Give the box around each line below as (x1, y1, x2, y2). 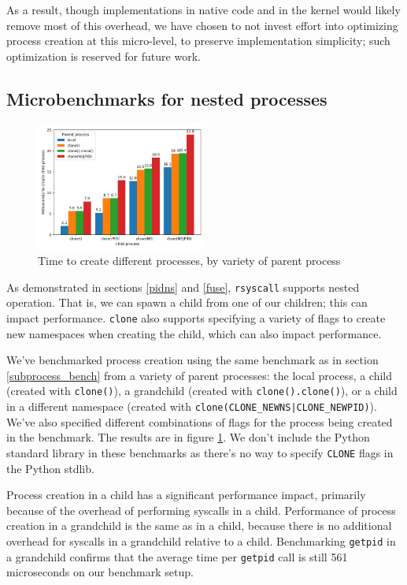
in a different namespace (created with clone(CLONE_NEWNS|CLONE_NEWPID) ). (6, 398, 377, 415)
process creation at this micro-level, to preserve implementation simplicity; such (6, 32, 390, 49)
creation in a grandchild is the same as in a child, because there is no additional (6, 517, 392, 534)
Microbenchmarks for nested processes (6, 86, 327, 110)
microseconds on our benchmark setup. (6, 564, 194, 580)
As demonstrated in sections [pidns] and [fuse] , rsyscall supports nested (6, 278, 360, 295)
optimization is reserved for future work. (6, 47, 201, 64)
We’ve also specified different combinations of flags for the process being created (6, 413, 393, 430)
